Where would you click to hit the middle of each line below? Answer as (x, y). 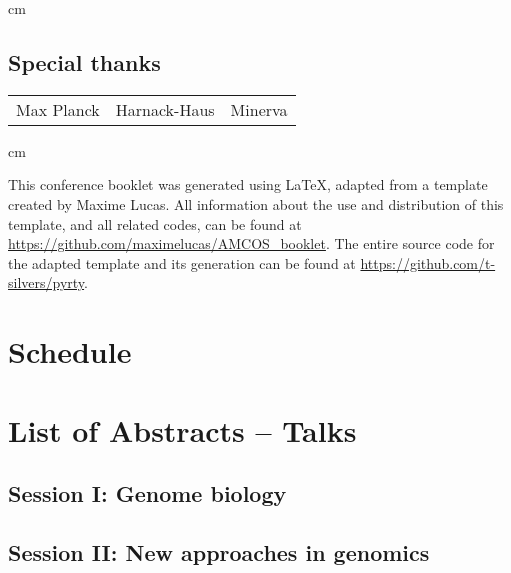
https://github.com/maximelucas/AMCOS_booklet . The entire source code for (251, 243)
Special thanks (84, 61)
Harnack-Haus (165, 109)
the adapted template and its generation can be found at (182, 262)
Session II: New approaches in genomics (219, 551)
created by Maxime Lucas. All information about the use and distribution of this (256, 203)
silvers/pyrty (46, 282)
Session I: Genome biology (147, 493)
